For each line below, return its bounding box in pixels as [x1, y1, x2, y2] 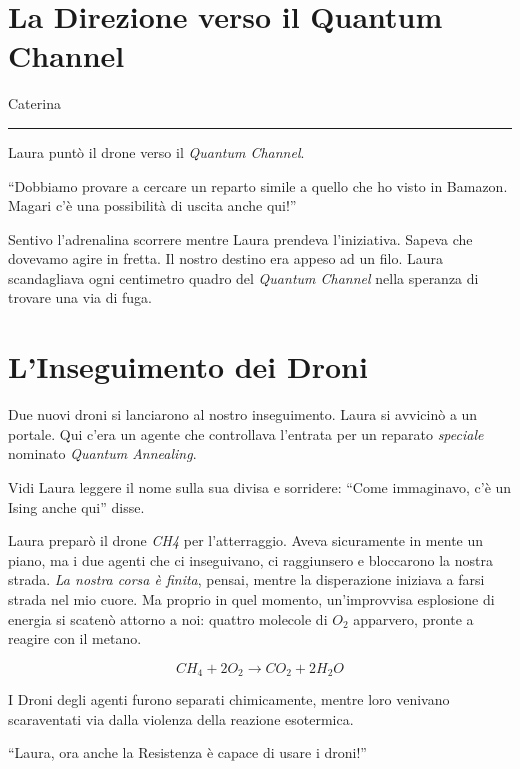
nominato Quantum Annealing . [8, 443, 197, 464]
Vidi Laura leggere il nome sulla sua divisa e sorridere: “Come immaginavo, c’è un [8, 476, 512, 497]
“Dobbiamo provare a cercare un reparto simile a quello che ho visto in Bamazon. [8, 175, 508, 196]
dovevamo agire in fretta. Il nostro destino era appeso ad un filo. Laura [8, 248, 444, 269]
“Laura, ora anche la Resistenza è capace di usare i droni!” [8, 742, 367, 763]
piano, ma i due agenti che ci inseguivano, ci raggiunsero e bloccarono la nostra [8, 549, 493, 570]
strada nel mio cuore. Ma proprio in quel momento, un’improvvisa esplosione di [8, 588, 495, 609]
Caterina [8, 93, 61, 114]
